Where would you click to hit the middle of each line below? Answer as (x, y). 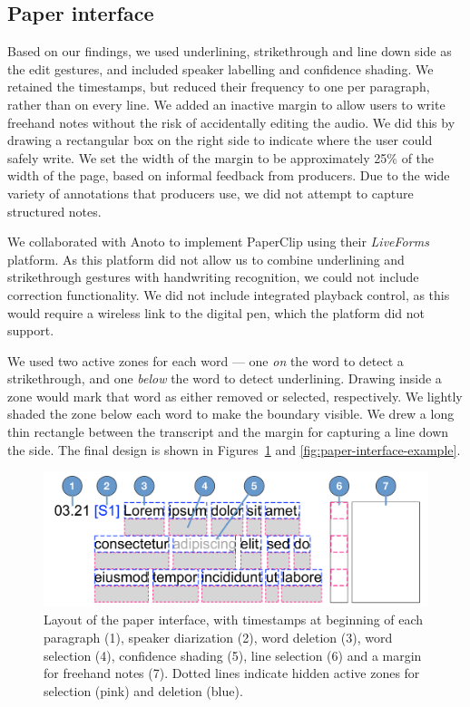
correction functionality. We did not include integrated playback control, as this (229, 294)
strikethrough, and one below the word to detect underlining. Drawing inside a (225, 378)
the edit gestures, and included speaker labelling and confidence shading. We (220, 68)
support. (31, 330)
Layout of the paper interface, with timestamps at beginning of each (234, 620)
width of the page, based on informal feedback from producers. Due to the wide (229, 175)
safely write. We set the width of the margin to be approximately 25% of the (221, 157)
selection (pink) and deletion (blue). (143, 690)
